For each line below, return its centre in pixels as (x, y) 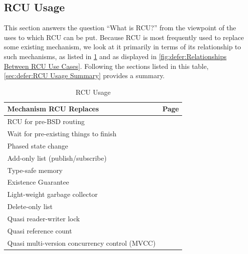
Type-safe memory (35, 170)
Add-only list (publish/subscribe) (57, 158)
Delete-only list (30, 206)
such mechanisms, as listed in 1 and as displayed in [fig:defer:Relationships (115, 56)
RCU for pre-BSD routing (46, 121)
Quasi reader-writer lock (44, 218)
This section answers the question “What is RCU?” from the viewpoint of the (120, 28)
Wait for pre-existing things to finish (62, 134)
